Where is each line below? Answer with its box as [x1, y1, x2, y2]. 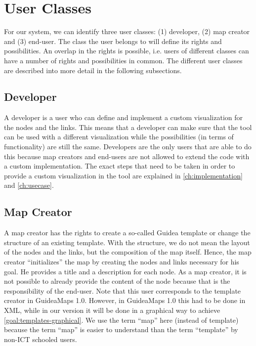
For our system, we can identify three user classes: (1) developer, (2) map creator [4, 26, 250, 37]
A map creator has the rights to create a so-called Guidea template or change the [4, 227, 251, 238]
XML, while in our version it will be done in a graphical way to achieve [4, 305, 220, 315]
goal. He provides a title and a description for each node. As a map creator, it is [4, 266, 247, 276]
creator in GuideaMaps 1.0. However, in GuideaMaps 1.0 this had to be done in [4, 295, 246, 305]
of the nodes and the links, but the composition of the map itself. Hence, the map [4, 247, 252, 257]
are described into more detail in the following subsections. [4, 65, 182, 75]
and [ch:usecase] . [4, 180, 54, 190]
